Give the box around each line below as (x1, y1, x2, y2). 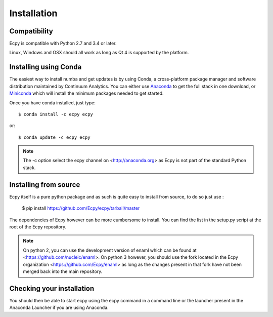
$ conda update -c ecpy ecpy (18, 134, 90, 140)
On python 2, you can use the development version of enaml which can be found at (23, 247, 197, 253)
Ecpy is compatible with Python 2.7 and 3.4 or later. (9, 41, 117, 47)
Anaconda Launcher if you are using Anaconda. (9, 304, 109, 311)
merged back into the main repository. (23, 268, 103, 274)
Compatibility (9, 27, 53, 35)
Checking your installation (9, 284, 95, 293)
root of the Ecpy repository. (9, 223, 67, 230)
